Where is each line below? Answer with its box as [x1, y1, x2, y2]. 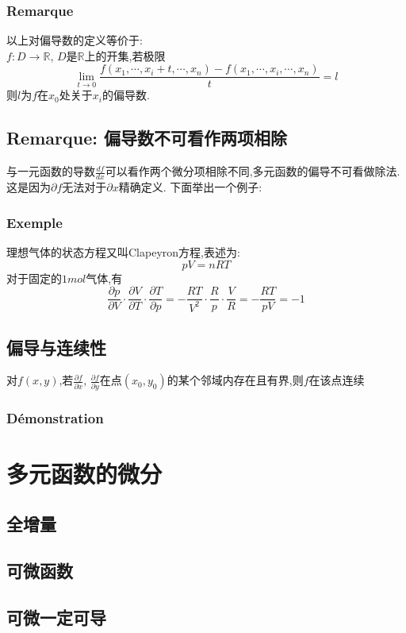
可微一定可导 [6, 604, 106, 629]
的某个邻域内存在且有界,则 [167, 372, 304, 388]
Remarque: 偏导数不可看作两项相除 [6, 125, 287, 150]
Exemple [6, 212, 63, 232]
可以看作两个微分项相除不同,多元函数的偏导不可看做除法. [105, 163, 400, 179]
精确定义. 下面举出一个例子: [118, 179, 262, 195]
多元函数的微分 [6, 457, 163, 489]
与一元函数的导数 [6, 163, 95, 179]
